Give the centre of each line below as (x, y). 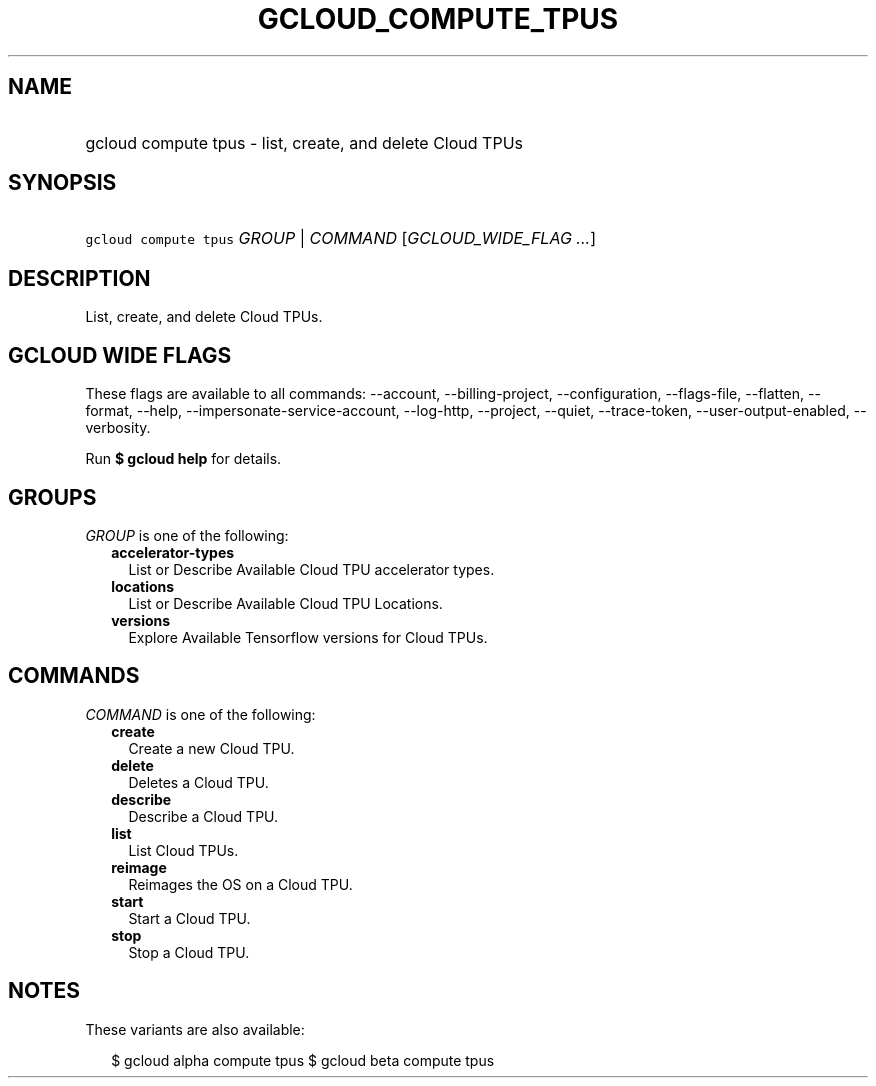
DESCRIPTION (79, 278)
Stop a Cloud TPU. (189, 952)
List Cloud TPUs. (183, 850)
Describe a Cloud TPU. (203, 816)
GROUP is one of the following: (187, 535)
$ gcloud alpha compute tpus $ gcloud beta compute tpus (303, 1060)
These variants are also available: (195, 1029)
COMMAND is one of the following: (200, 714)
